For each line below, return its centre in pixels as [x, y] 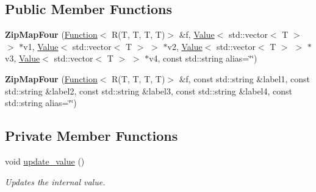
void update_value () [45, 161]
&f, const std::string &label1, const [244, 78]
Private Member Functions [92, 136]
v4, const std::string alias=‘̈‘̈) [203, 58]
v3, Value [23, 58]
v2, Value [185, 46]
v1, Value [41, 46]
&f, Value [197, 34]
